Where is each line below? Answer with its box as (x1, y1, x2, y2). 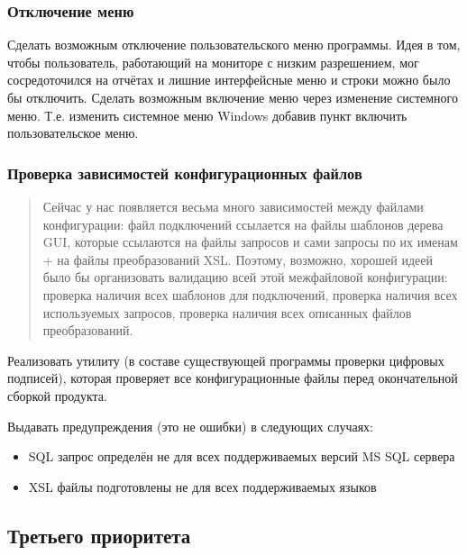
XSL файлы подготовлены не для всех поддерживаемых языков (28, 477, 377, 496)
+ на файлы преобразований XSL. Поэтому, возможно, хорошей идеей (42, 250, 434, 268)
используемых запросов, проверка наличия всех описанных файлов (42, 303, 412, 322)
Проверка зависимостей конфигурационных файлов (7, 161, 362, 184)
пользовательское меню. (7, 123, 139, 142)
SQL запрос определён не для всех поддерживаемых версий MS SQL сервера (28, 447, 455, 466)
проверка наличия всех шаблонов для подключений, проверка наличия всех (42, 285, 458, 304)
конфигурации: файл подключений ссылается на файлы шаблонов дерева (42, 214, 444, 233)
